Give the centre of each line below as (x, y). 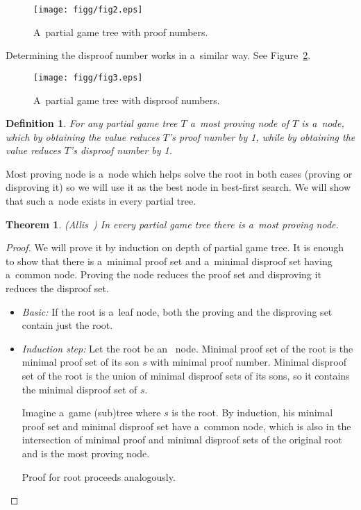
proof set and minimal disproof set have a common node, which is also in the (186, 426)
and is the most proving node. (86, 453)
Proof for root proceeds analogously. (99, 476)
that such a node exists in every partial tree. (101, 201)
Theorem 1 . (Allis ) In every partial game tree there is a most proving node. (172, 224)
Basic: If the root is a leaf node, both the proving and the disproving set (177, 311)
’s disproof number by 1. (121, 150)
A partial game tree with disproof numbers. (127, 100)
